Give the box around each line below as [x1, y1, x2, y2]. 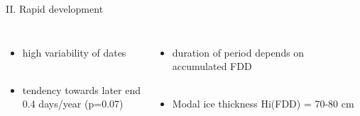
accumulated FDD [172, 59, 252, 74]
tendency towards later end [22, 82, 141, 97]
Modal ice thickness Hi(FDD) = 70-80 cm [172, 96, 354, 111]
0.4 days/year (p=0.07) [22, 96, 124, 111]
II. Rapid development [6, 1, 104, 16]
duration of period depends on [172, 45, 305, 59]
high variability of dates [22, 45, 126, 59]
